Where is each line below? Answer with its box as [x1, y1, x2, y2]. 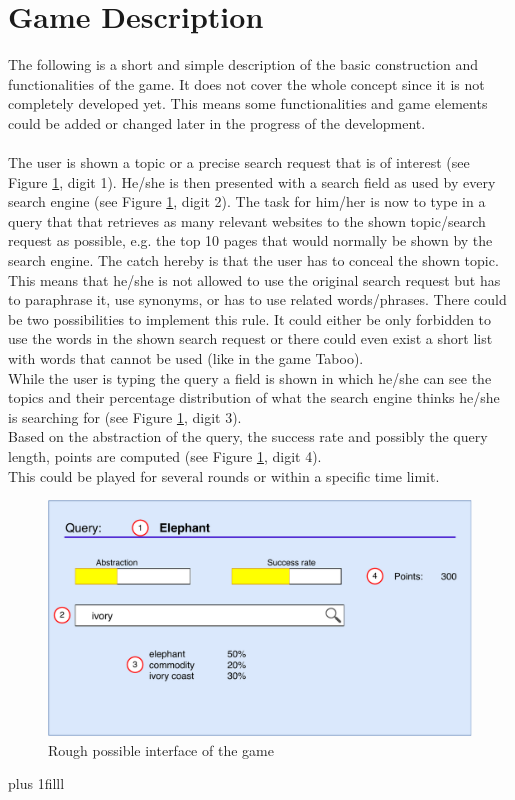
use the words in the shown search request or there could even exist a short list [8, 328, 493, 349]
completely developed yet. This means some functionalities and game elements [8, 93, 488, 114]
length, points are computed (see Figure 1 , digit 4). [8, 446, 322, 466]
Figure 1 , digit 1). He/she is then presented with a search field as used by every [8, 171, 496, 192]
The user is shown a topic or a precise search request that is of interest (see [8, 152, 470, 173]
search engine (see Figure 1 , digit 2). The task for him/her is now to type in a [8, 191, 486, 212]
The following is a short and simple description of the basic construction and [8, 54, 478, 75]
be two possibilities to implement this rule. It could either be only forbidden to [8, 308, 492, 329]
